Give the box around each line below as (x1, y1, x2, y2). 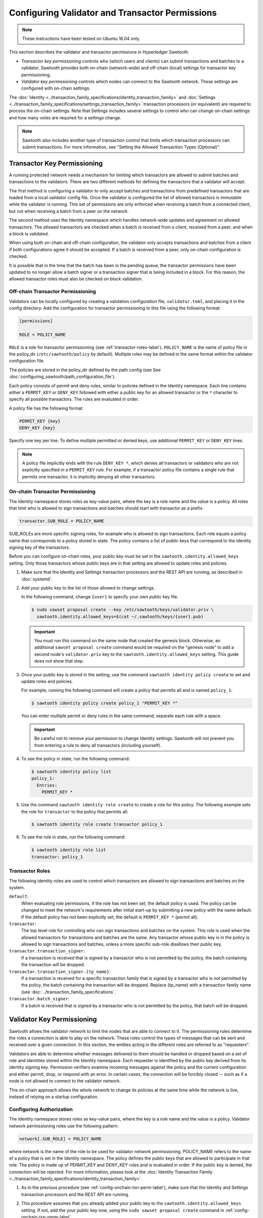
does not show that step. (34, 658, 84, 664)
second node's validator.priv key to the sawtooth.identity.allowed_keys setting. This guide (34, 651, 239, 657)
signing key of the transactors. (9, 545, 71, 550)
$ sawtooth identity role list (31, 847, 107, 853)
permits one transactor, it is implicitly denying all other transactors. (22, 474, 156, 479)
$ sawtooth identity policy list (31, 769, 112, 774)
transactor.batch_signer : (9, 996, 70, 1002)
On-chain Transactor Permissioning (9, 488, 96, 495)
